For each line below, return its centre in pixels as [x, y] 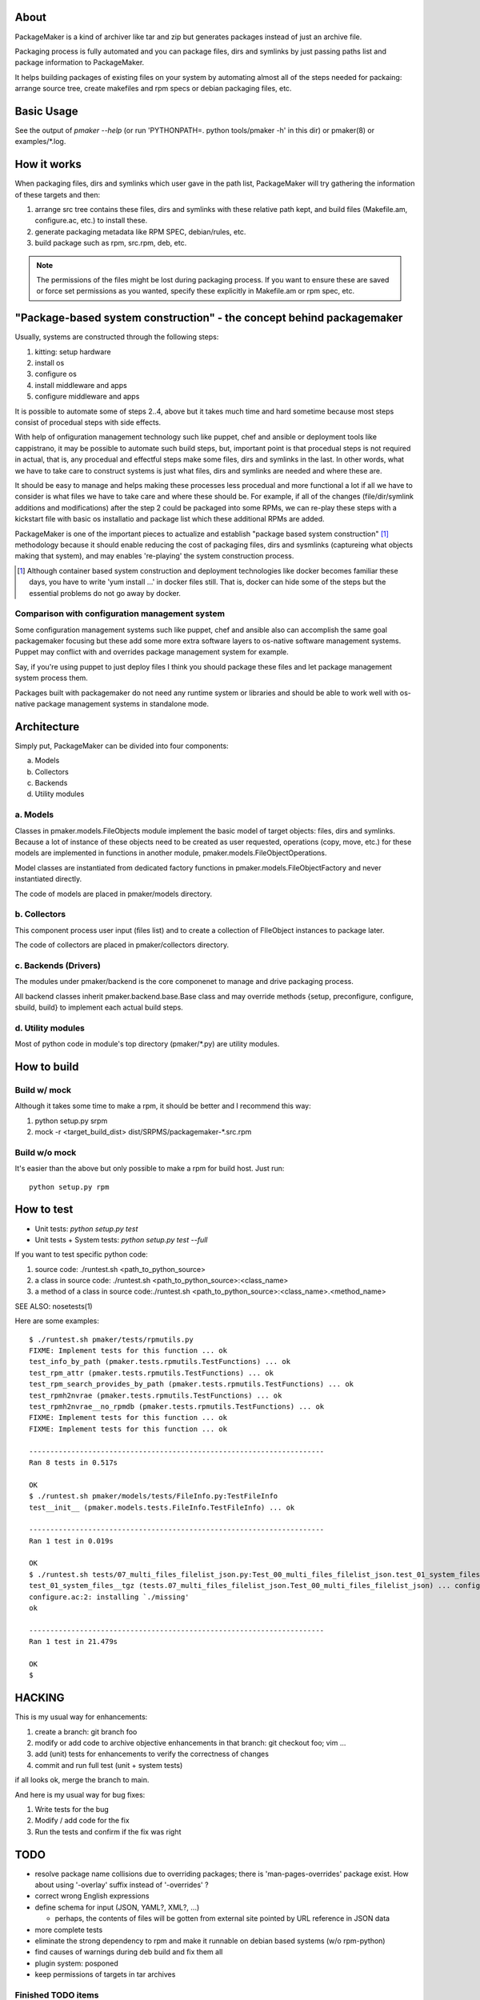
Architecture [47, 727]
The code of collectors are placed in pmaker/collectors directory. [122, 945]
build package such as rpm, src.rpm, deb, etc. [111, 243]
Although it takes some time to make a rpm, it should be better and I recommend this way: [163, 1106]
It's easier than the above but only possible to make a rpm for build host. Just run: [150, 1169]
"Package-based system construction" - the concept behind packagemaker [209, 318]
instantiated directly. [48, 879]
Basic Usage [46, 111]
